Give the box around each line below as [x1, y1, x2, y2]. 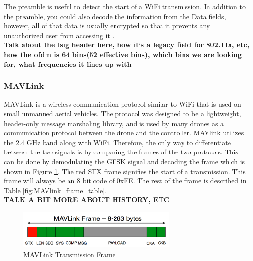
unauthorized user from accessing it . [4, 30, 115, 40]
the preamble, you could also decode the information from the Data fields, [4, 11, 226, 21]
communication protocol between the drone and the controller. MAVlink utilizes [4, 128, 244, 138]
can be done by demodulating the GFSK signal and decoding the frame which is [4, 156, 245, 166]
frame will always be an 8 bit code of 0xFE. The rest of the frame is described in [4, 175, 247, 186]
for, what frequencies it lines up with [4, 59, 132, 69]
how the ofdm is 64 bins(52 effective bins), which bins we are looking [4, 49, 242, 59]
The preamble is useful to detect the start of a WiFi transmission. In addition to [4, 1, 246, 11]
